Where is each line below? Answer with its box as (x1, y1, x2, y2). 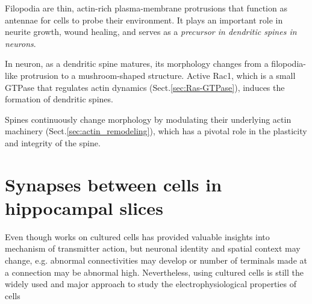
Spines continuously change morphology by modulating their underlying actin (5, 113, 292, 125)
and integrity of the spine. (5, 136, 101, 149)
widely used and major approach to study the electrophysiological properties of (5, 278, 296, 290)
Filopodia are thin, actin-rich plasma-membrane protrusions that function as (5, 2, 287, 14)
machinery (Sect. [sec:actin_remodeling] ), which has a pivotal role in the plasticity (5, 125, 307, 137)
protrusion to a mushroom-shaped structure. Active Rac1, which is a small (20, 69, 296, 81)
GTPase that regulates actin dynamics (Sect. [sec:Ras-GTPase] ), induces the (5, 81, 285, 93)
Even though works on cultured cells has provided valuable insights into (5, 230, 270, 243)
